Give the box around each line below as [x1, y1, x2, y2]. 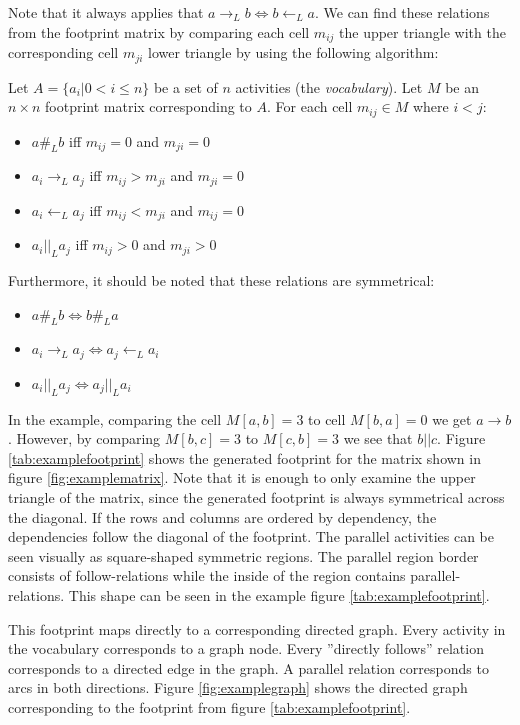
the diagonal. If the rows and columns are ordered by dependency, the [8, 506, 437, 527]
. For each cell [266, 96, 353, 117]
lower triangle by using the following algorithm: [148, 42, 439, 63]
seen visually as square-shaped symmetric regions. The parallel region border [8, 545, 479, 566]
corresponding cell [8, 42, 119, 63]
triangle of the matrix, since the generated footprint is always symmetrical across [8, 487, 505, 508]
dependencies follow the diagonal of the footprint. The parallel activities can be [8, 526, 494, 547]
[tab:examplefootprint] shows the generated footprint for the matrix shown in [8, 447, 481, 468]
